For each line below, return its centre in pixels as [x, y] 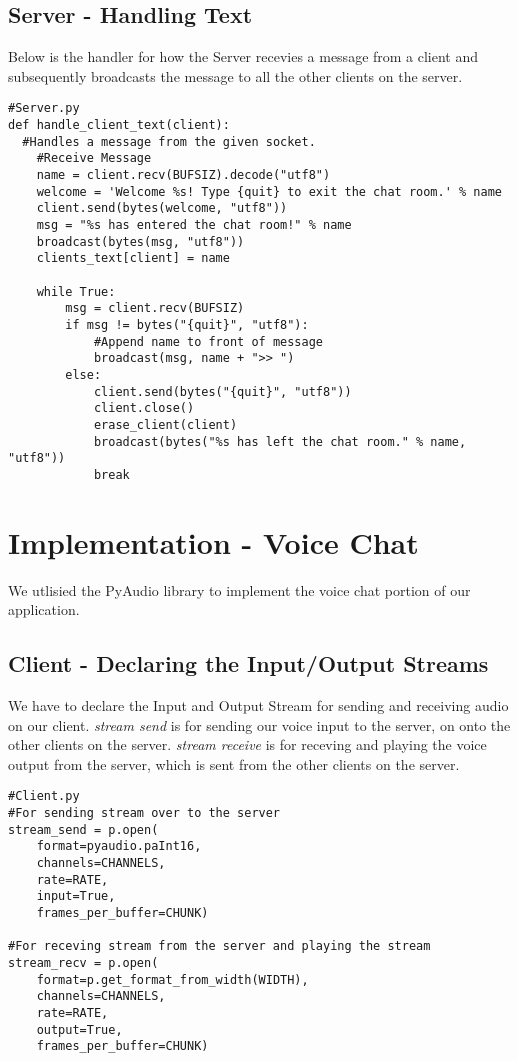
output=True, [79, 1029]
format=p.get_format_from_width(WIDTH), [172, 979]
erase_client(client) [165, 424]
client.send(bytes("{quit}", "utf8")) [222, 391]
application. [44, 609]
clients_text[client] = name [133, 258]
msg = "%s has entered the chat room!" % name [194, 224]
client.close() [144, 408]
